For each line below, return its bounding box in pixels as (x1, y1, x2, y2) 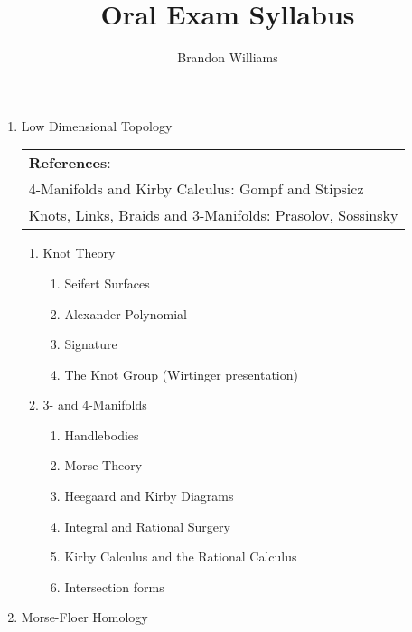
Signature (64, 335, 117, 354)
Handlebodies (64, 425, 139, 444)
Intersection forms (64, 577, 164, 596)
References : (28, 152, 111, 174)
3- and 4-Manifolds (42, 395, 147, 414)
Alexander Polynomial (64, 304, 187, 323)
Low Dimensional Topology (21, 116, 173, 135)
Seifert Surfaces (64, 273, 150, 292)
